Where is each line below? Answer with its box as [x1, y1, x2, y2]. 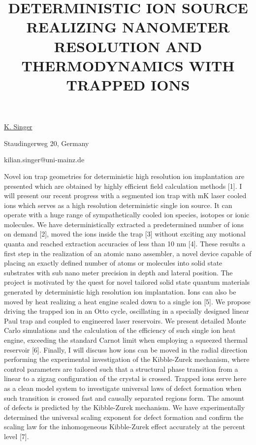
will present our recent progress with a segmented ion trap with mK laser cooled [4, 190, 247, 201]
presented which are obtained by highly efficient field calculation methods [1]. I [4, 180, 242, 191]
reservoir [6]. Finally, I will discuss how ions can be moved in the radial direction [4, 344, 248, 355]
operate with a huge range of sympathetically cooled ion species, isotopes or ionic [4, 209, 250, 220]
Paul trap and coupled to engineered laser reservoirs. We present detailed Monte [4, 315, 246, 326]
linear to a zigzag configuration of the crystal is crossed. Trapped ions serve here [4, 373, 247, 384]
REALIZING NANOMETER [26, 17, 230, 37]
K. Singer [4, 121, 32, 132]
